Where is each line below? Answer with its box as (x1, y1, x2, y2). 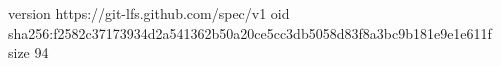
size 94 (8, 42, 49, 63)
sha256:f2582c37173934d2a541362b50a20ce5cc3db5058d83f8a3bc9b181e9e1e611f (8, 22, 492, 43)
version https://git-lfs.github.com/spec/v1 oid (8, 3, 290, 23)
